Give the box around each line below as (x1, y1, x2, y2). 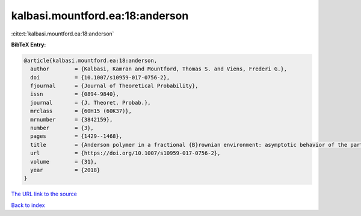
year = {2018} (30, 167, 100, 173)
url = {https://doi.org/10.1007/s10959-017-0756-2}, (30, 150, 221, 156)
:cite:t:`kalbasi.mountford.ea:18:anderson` (11, 30, 114, 37)
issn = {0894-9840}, (30, 91, 120, 97)
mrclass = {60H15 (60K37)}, (30, 108, 132, 114)
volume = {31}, (30, 158, 97, 165)
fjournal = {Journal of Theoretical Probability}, (30, 82, 199, 90)
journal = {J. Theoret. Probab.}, (30, 99, 151, 106)
